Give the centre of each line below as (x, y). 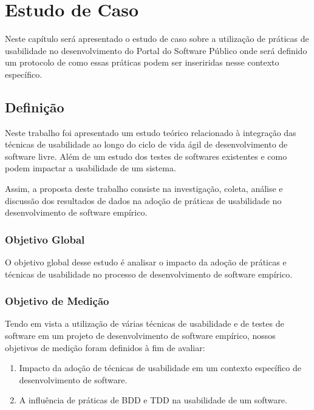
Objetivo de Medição (57, 301)
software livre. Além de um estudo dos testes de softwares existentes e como (146, 156)
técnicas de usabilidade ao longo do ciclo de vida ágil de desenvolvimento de (146, 144)
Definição (35, 107)
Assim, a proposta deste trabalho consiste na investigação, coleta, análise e (144, 189)
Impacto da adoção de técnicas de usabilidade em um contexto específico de (160, 368)
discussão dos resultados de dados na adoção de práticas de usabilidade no (143, 200)
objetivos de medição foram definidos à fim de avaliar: (105, 347)
